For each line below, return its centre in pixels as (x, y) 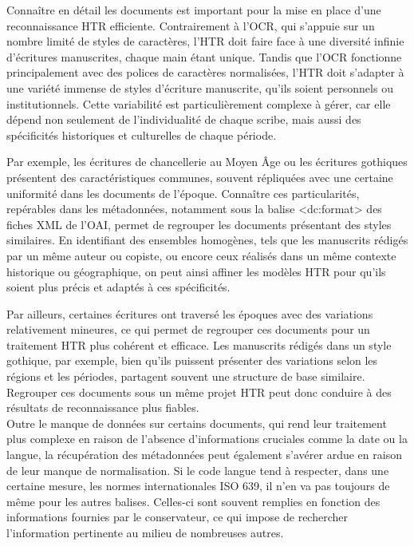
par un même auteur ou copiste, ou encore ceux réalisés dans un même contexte (201, 255)
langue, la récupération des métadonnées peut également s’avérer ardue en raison (204, 455)
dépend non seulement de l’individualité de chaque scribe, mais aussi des (184, 119)
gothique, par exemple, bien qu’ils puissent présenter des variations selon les (192, 360)
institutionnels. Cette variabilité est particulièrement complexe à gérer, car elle (199, 103)
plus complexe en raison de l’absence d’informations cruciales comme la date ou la (207, 439)
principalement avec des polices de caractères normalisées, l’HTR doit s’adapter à (205, 72)
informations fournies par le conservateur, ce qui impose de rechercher (177, 517)
